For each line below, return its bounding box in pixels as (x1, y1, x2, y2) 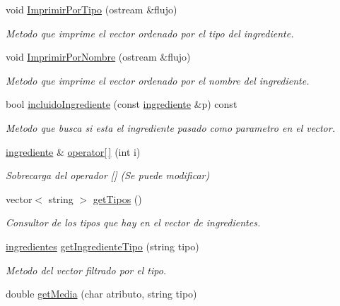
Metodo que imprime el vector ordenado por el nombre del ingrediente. (6, 73, 310, 87)
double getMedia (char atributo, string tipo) (6, 286, 197, 301)
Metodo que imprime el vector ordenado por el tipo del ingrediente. (6, 25, 294, 40)
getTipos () (93, 191, 142, 206)
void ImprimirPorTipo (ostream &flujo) (6, 2, 177, 16)
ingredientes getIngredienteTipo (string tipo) (6, 238, 199, 253)
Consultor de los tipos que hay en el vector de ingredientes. (6, 215, 261, 230)
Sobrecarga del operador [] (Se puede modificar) (6, 168, 210, 183)
